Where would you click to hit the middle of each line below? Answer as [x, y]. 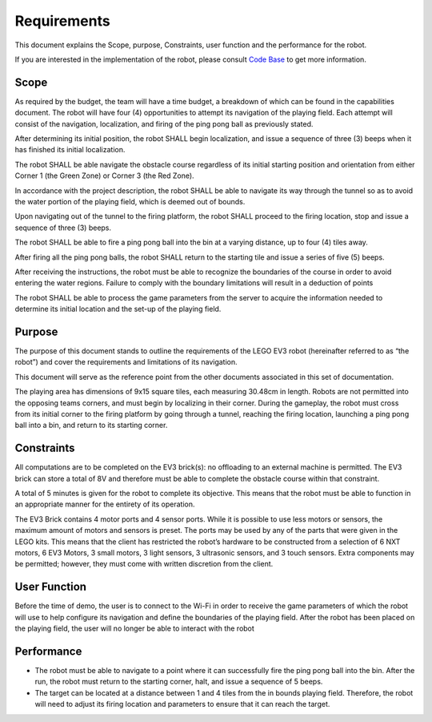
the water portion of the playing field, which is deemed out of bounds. [130, 201]
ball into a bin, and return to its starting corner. [91, 426]
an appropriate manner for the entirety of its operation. [105, 504]
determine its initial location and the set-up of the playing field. [118, 309]
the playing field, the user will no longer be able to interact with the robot [135, 628]
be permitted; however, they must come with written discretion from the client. [144, 564]
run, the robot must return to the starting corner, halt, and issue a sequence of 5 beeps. [179, 682]
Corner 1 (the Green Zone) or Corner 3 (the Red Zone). [105, 175]
